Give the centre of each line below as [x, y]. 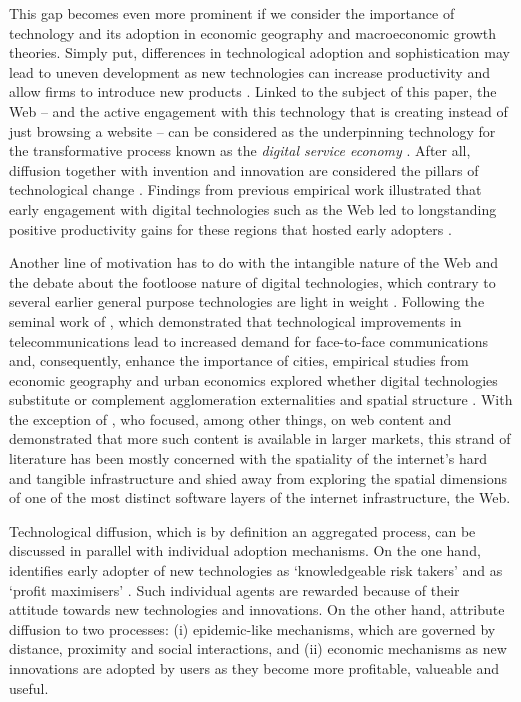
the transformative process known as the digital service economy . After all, [240, 150]
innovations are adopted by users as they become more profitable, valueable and [254, 668]
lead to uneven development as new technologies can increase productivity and [249, 71]
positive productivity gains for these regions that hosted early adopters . [230, 228]
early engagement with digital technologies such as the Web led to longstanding [253, 208]
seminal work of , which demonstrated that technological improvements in [235, 320]
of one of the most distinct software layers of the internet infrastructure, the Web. [260, 497]
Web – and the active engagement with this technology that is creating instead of [258, 110]
